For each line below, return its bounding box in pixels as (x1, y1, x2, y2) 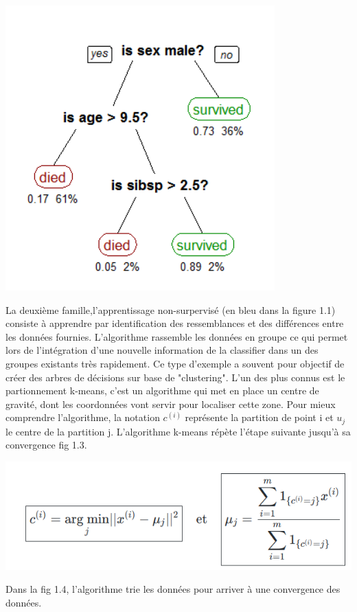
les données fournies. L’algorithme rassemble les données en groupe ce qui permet (5, 329, 348, 343)
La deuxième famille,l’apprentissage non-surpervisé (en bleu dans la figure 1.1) (5, 302, 336, 317)
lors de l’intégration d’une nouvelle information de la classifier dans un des (5, 343, 319, 357)
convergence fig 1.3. (5, 438, 87, 452)
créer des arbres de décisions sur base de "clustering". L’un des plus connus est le (5, 370, 345, 384)
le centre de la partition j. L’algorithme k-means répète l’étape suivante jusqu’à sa (5, 424, 351, 438)
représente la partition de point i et (185, 410, 334, 424)
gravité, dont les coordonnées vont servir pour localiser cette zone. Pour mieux (5, 396, 336, 411)
